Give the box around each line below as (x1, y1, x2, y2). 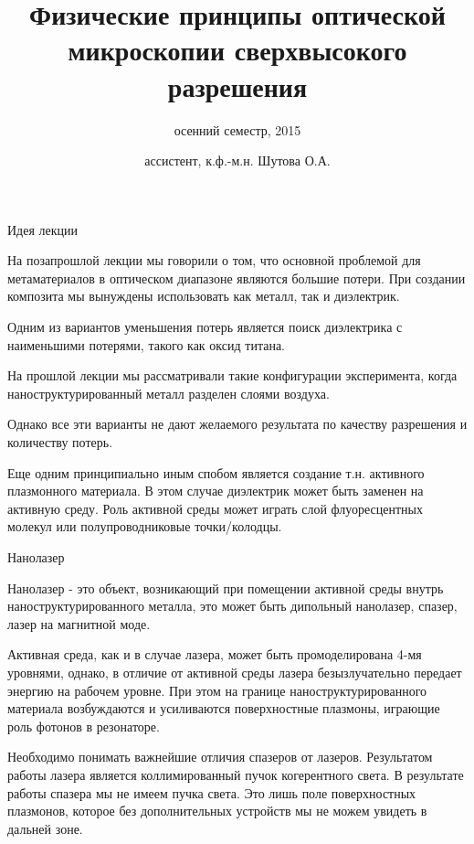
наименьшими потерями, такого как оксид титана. (7, 335, 285, 354)
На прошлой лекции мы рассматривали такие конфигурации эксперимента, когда (7, 366, 458, 385)
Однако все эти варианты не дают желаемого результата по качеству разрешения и (7, 414, 468, 433)
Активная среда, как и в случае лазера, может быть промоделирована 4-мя (7, 645, 422, 664)
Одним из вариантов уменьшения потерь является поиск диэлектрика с (7, 317, 403, 337)
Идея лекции (7, 219, 79, 239)
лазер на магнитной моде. (7, 614, 151, 633)
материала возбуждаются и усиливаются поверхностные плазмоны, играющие (7, 699, 440, 718)
